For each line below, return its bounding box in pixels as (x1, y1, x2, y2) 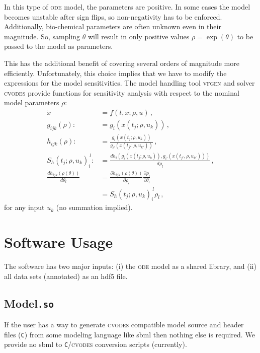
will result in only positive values (88, 31, 190, 41)
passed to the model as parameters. (4, 41, 113, 51)
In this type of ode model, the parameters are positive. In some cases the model (4, 2, 250, 12)
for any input (4, 202, 45, 213)
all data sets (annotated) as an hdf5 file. (4, 270, 128, 281)
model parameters (4, 97, 59, 108)
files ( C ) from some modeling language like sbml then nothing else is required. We (4, 329, 255, 339)
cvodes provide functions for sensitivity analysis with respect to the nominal (4, 87, 239, 98)
